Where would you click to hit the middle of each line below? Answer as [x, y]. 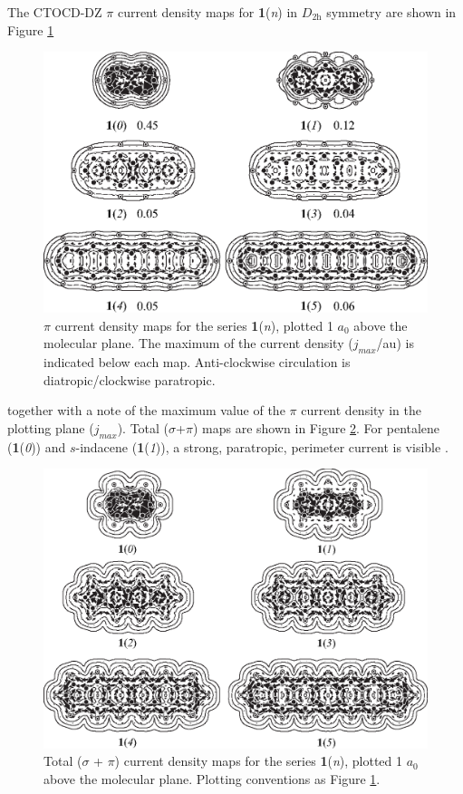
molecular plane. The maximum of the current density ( [198, 343]
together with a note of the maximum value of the [146, 410]
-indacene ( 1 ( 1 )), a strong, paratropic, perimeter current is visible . [262, 446]
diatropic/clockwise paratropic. [130, 379]
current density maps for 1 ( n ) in [207, 12]
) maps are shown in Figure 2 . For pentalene [316, 427]
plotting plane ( [51, 427]
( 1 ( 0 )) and [37, 446]
